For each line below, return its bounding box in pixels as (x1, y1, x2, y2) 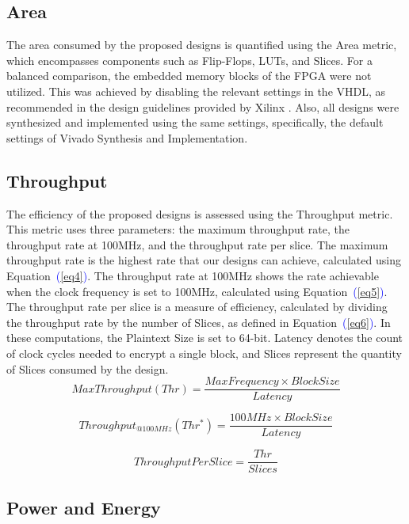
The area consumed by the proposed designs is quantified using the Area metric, (6, 36, 397, 53)
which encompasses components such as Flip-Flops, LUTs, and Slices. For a (6, 51, 373, 68)
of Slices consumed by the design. (6, 360, 169, 377)
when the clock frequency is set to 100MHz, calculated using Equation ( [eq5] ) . (6, 283, 388, 299)
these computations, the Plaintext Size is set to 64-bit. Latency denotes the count (6, 329, 403, 346)
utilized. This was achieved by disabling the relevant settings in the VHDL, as (6, 82, 386, 99)
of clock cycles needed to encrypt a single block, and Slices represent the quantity (6, 344, 402, 361)
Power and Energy (6, 495, 161, 519)
